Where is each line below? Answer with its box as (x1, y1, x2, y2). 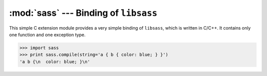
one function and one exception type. (9, 32, 86, 38)
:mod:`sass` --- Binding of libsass (9, 7, 158, 18)
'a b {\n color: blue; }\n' (19, 59, 90, 64)
